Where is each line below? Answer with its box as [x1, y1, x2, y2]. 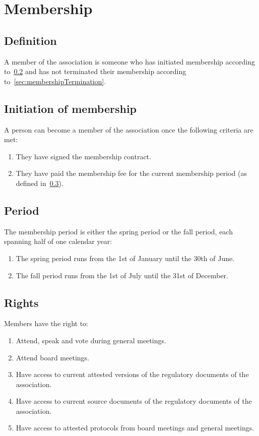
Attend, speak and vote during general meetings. [16, 335, 166, 345]
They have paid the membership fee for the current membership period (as [16, 168, 247, 178]
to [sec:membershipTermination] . [4, 76, 106, 86]
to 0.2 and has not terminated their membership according [4, 66, 186, 77]
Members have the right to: [4, 318, 88, 329]
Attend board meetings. [16, 352, 89, 362]
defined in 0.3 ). [16, 177, 63, 188]
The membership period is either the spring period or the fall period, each [4, 226, 233, 236]
